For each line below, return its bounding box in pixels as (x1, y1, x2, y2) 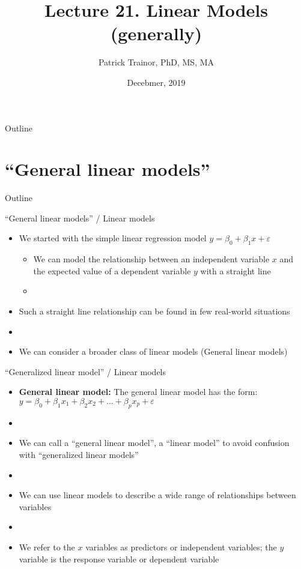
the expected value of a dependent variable (33, 264, 191, 277)
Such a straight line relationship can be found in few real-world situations (19, 304, 290, 317)
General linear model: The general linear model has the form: (19, 385, 258, 398)
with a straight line (200, 264, 271, 277)
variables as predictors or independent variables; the (85, 540, 277, 553)
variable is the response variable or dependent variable (19, 552, 219, 565)
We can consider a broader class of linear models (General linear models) (19, 345, 288, 358)
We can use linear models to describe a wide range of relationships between (19, 489, 296, 501)
